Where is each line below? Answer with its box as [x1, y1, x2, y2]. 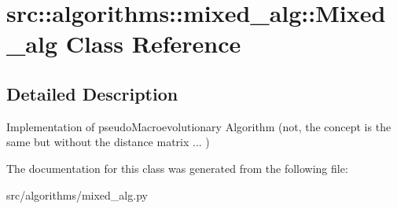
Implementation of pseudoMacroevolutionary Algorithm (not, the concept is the [6, 118, 391, 134]
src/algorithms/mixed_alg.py [6, 186, 148, 203]
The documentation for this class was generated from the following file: [6, 159, 348, 176]
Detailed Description [6, 81, 178, 105]
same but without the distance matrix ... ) [6, 134, 210, 150]
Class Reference [65, 27, 241, 60]
